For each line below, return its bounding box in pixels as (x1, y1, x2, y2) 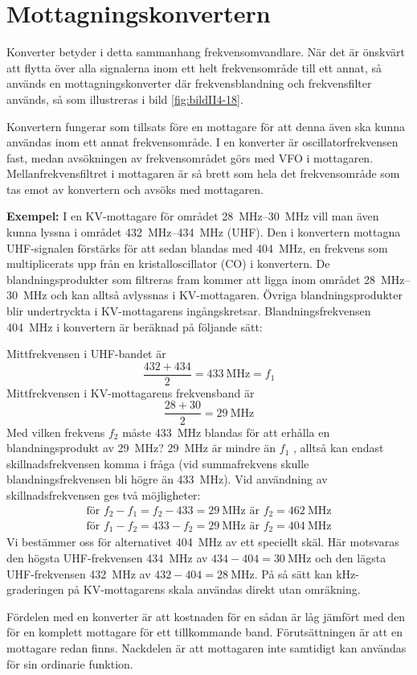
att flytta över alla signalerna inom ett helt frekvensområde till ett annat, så (6, 59, 382, 76)
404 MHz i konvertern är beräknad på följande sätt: (6, 318, 263, 335)
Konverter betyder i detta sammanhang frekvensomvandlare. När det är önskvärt (6, 43, 405, 60)
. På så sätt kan (254, 565, 333, 582)
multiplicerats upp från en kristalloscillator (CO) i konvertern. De (6, 255, 330, 272)
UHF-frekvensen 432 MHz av (6, 565, 151, 582)
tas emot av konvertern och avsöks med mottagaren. (6, 180, 264, 197)
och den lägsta (315, 549, 386, 566)
